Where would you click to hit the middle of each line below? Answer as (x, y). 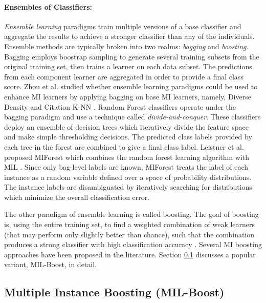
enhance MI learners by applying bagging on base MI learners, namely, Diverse (128, 96)
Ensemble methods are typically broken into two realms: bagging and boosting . (126, 46)
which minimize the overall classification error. (77, 197)
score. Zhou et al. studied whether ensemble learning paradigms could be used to (131, 86)
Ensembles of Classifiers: (48, 6)
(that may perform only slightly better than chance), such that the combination (129, 234)
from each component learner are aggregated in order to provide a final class (124, 76)
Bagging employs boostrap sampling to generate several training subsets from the (132, 56)
